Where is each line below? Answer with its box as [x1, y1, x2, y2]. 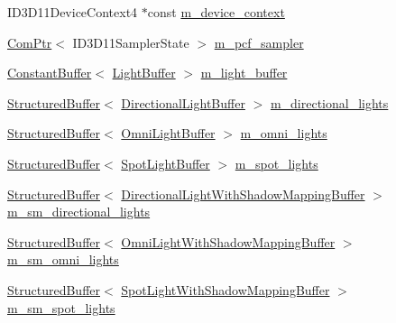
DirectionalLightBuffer [121, 93, 245, 112]
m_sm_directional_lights [7, 202, 151, 221]
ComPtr [7, 32, 52, 51]
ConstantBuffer [7, 63, 92, 82]
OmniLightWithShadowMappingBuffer [121, 232, 336, 251]
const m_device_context [147, 3, 285, 21]
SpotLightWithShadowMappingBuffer [121, 280, 330, 299]
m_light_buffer [200, 63, 288, 82]
